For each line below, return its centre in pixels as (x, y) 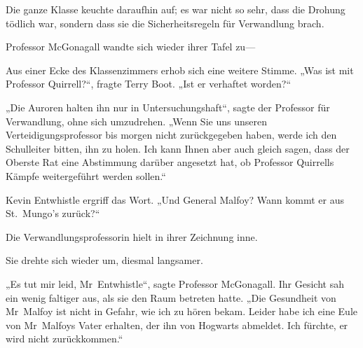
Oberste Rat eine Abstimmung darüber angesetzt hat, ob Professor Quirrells (170, 162)
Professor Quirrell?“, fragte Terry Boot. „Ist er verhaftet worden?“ (149, 84)
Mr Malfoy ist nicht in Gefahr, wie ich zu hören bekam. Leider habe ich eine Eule (182, 311)
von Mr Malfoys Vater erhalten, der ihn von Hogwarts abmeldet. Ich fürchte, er (177, 325)
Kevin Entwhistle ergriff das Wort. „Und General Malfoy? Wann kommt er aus (175, 199)
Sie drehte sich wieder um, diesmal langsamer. (104, 260)
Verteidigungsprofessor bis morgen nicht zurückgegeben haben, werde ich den (171, 135)
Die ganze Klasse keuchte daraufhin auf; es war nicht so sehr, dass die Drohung (176, 9)
